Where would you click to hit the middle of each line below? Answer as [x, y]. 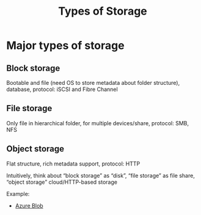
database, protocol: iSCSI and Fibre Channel [62, 89]
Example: [18, 194]
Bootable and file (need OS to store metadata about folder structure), [93, 83]
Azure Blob [29, 205]
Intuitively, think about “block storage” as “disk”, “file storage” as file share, [101, 175]
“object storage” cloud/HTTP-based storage [62, 182]
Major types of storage [65, 46]
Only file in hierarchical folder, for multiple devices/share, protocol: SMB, [98, 123]
